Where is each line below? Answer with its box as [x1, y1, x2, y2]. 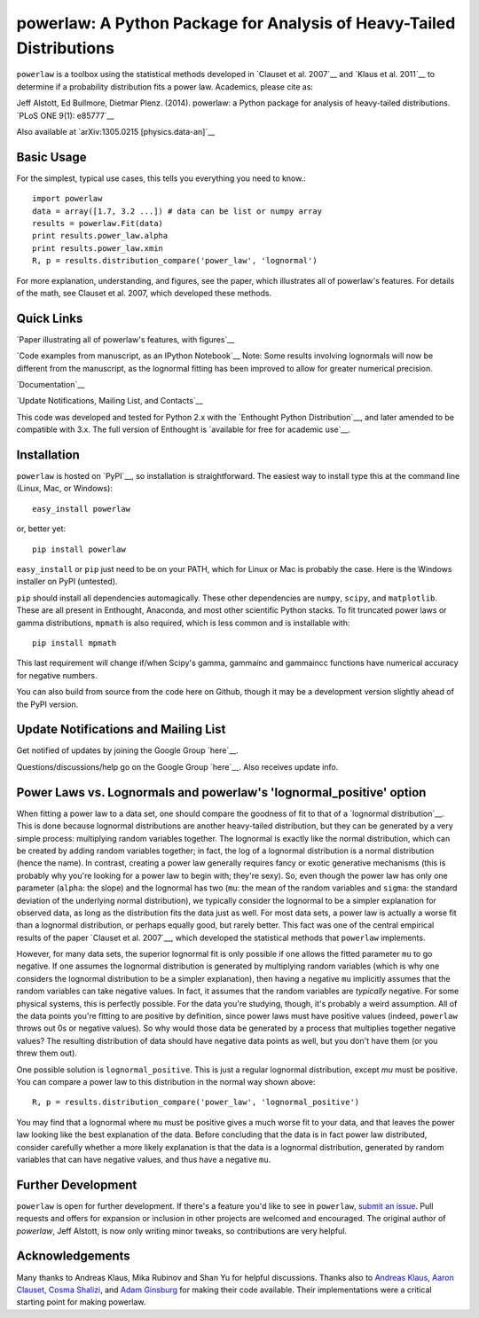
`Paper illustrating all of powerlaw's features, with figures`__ [16, 333, 235, 345]
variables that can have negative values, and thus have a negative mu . [16, 1154, 271, 1165]
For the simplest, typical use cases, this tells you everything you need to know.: [16, 173, 306, 184]
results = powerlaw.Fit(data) [32, 218, 164, 228]
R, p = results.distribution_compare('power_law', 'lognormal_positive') [32, 1097, 360, 1108]
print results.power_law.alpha [32, 231, 169, 241]
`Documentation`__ [16, 380, 85, 390]
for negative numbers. [16, 670, 98, 680]
